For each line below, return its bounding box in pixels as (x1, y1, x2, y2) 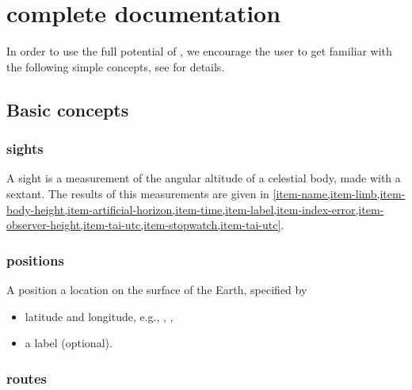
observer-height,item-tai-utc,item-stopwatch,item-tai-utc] (6, 216, 281, 233)
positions (6, 250, 64, 270)
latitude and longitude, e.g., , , (25, 308, 174, 324)
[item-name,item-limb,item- (273, 185, 406, 201)
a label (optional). (25, 335, 113, 351)
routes (6, 368, 47, 388)
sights (6, 139, 44, 159)
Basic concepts (6, 97, 129, 121)
